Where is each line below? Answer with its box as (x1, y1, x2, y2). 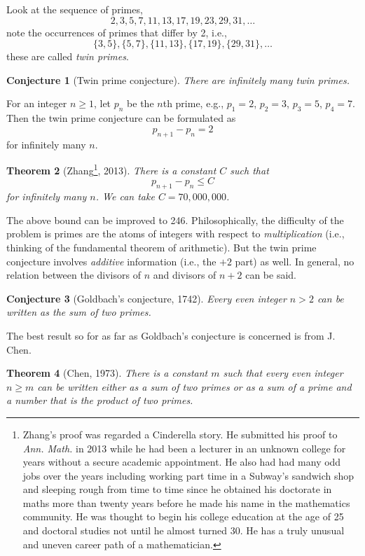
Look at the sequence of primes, (6, 2, 143, 16)
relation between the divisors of (6, 267, 141, 282)
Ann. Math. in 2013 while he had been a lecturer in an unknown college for (22, 440, 346, 455)
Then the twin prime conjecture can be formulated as (6, 111, 236, 125)
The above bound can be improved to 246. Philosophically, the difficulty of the (6, 212, 344, 227)
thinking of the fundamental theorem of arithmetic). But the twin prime (6, 239, 317, 254)
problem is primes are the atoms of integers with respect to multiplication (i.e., (6, 226, 345, 241)
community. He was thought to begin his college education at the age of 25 (22, 509, 344, 524)
